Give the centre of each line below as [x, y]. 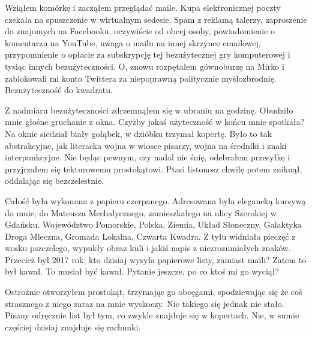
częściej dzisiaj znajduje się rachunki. [73, 326]
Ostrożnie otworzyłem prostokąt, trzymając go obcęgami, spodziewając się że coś [154, 292]
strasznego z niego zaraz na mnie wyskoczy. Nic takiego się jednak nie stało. [145, 303]
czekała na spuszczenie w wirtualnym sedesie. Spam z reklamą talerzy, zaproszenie [156, 19]
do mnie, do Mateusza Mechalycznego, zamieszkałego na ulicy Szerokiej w [141, 212]
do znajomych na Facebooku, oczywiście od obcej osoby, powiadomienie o [140, 31]
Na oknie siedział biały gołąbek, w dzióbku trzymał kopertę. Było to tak [139, 133]
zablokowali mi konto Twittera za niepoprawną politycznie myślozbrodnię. [141, 78]
